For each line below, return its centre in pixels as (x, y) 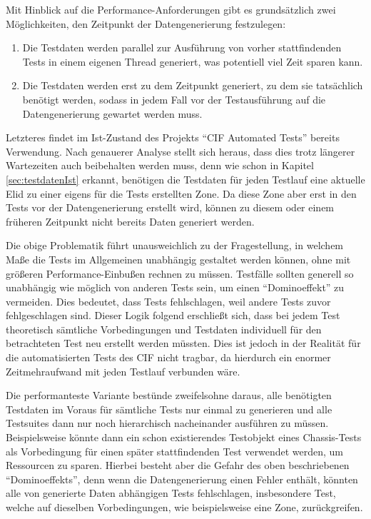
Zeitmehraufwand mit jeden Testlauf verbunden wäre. (123, 371)
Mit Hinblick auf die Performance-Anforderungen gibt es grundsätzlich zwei (171, 9)
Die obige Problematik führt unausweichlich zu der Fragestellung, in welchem (175, 245)
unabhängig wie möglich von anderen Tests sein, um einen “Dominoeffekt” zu (175, 287)
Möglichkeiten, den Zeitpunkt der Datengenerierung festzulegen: (146, 23)
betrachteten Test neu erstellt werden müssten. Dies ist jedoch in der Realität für (183, 343)
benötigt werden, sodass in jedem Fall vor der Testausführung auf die (174, 99)
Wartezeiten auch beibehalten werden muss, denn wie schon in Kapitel (160, 165)
